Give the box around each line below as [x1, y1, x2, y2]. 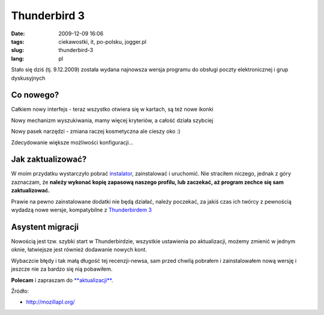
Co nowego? [11, 90, 59, 100]
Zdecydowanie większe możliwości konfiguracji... [11, 138, 134, 146]
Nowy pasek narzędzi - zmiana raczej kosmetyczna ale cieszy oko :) [11, 128, 181, 135]
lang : [11, 54, 25, 62]
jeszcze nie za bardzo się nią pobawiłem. [11, 265, 113, 272]
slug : [11, 47, 24, 54]
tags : [11, 38, 25, 45]
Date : [11, 30, 25, 37]
